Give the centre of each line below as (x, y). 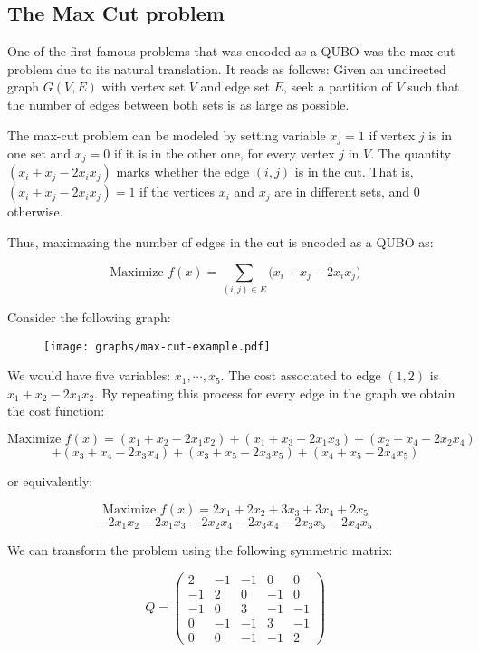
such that (434, 86)
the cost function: (56, 411)
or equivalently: (50, 481)
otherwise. (35, 211)
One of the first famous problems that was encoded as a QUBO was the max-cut (231, 51)
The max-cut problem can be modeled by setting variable (167, 134)
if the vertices (177, 192)
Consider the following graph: (89, 317)
